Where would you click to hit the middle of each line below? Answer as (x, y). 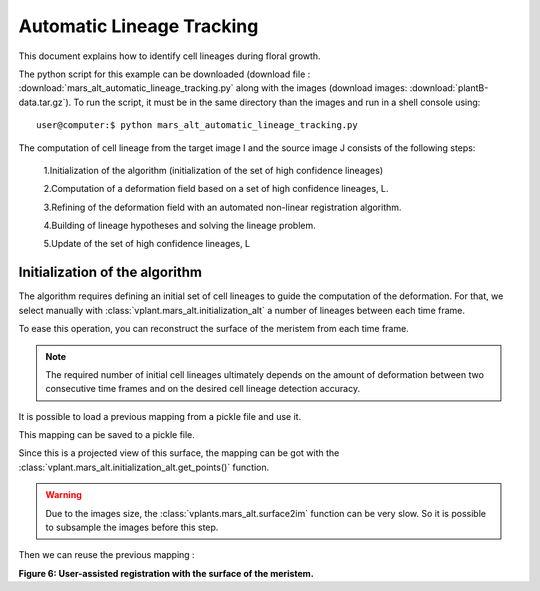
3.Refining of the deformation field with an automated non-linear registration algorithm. (222, 207)
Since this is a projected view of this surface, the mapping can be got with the (179, 453)
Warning (63, 495)
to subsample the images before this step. (132, 527)
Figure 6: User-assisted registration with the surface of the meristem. (166, 573)
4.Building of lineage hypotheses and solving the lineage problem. (180, 226)
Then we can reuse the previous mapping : (106, 555)
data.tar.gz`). (45, 102)
